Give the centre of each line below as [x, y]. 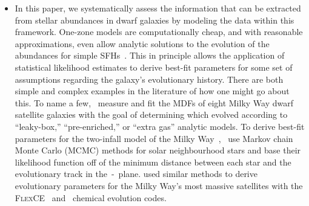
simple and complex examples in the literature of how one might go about [152, 91]
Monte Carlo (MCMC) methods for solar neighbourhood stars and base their [158, 150]
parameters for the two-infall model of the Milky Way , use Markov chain [154, 138]
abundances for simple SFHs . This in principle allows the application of [150, 55]
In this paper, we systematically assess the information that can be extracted [158, 8]
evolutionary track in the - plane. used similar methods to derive [136, 174]
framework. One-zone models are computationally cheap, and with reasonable [159, 32]
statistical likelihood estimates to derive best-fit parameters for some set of [154, 67]
